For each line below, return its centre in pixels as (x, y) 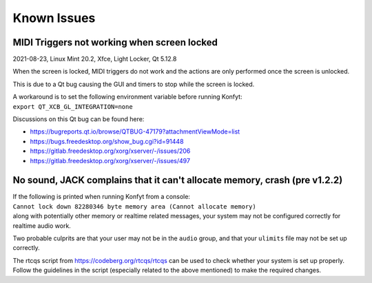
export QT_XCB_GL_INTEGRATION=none (73, 106)
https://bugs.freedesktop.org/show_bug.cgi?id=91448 (107, 141)
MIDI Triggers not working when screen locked (115, 42)
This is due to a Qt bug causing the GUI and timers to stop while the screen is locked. (134, 84)
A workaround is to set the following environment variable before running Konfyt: (127, 97)
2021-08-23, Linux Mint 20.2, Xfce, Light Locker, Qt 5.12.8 (95, 59)
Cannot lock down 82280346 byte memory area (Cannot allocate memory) (134, 206)
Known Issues (54, 18)
